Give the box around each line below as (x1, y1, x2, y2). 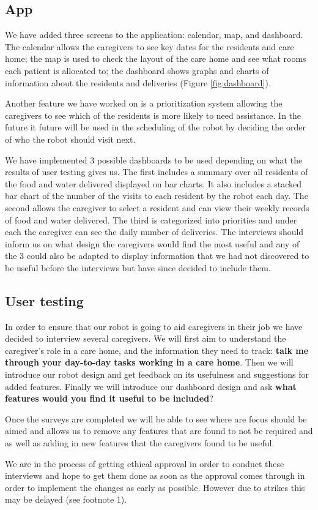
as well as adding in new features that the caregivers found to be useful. (5, 437, 275, 449)
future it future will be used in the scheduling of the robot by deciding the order (5, 121, 306, 133)
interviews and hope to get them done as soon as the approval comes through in (5, 469, 305, 482)
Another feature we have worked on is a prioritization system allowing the (5, 97, 283, 110)
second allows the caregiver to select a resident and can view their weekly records (5, 201, 309, 214)
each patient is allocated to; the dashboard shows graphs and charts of (5, 64, 269, 77)
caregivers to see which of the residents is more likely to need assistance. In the (5, 108, 301, 121)
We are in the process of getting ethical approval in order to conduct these (5, 457, 284, 470)
